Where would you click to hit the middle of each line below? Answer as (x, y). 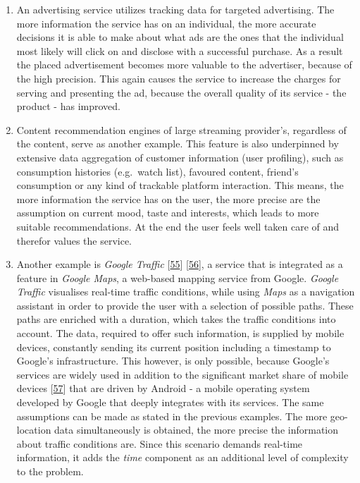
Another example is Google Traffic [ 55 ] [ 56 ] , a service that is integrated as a (180, 264)
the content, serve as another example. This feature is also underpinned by (178, 143)
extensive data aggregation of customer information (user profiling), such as (180, 157)
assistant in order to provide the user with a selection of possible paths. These (185, 305)
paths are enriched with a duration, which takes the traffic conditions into (176, 319)
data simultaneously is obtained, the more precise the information (197, 430)
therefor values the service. (74, 240)
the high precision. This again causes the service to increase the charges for (179, 78)
